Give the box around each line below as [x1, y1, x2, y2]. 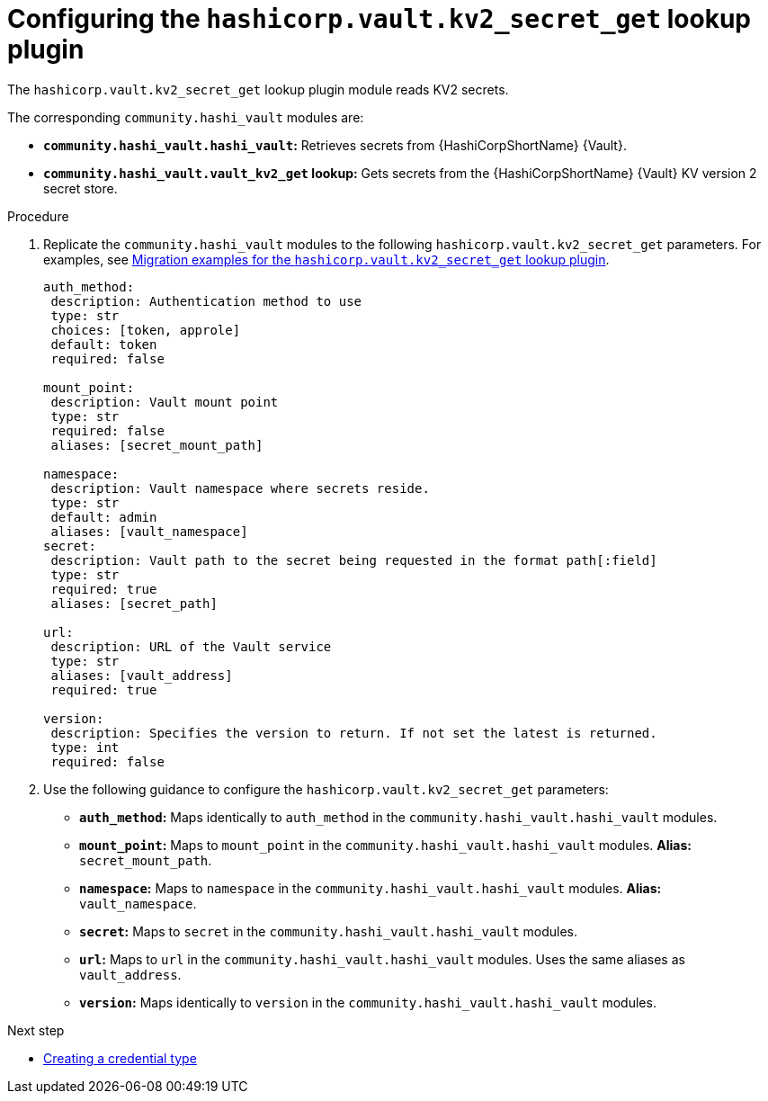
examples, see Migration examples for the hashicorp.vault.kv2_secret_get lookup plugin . [43, 251, 610, 267]
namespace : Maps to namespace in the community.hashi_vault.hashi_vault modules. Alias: [79, 880, 662, 896]
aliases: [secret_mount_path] [50, 437, 263, 452]
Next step [7, 1022, 65, 1038]
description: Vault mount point [50, 394, 279, 409]
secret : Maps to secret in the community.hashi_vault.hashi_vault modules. [79, 923, 578, 939]
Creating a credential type [43, 1050, 197, 1066]
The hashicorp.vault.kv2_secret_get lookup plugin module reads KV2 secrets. [7, 81, 509, 97]
